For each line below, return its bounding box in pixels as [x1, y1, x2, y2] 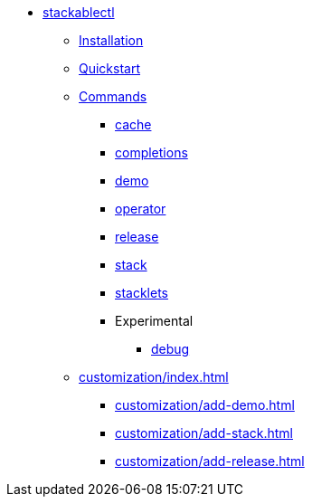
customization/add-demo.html [115, 397, 295, 413]
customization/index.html [79, 369, 229, 385]
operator [115, 201, 166, 216]
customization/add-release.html [115, 453, 305, 469]
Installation [79, 33, 144, 48]
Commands [79, 89, 147, 104]
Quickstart [79, 61, 141, 76]
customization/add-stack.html [115, 425, 294, 441]
